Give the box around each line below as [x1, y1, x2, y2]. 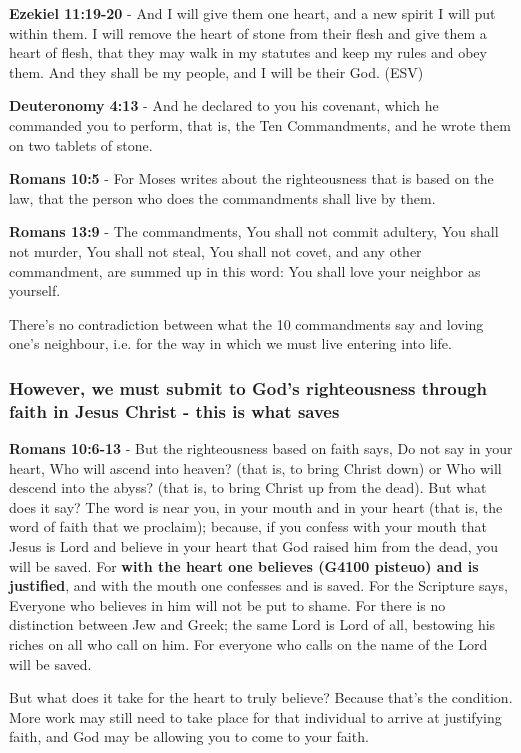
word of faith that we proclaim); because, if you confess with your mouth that [9, 516, 487, 537]
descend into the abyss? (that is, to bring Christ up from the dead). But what [9, 477, 487, 498]
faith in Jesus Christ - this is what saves [9, 398, 340, 423]
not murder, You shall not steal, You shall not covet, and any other [9, 240, 422, 261]
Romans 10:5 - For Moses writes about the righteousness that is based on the [9, 168, 494, 189]
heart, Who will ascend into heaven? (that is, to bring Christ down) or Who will [9, 457, 502, 478]
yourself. [9, 280, 61, 301]
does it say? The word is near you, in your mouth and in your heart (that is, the [9, 496, 503, 517]
